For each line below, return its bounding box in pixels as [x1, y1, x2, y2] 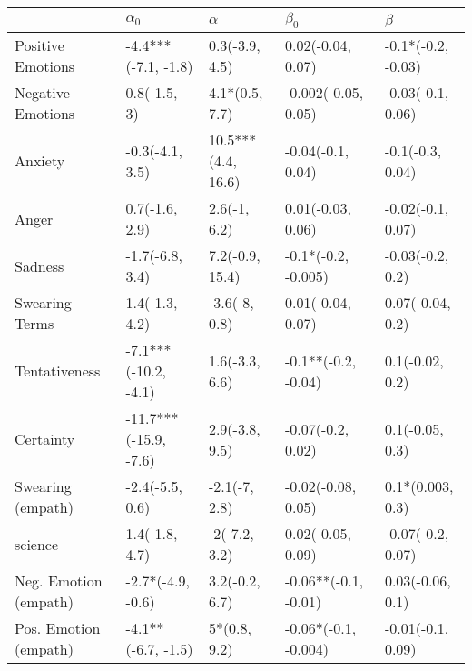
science [15, 533, 59, 555]
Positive [15, 35, 64, 56]
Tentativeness [15, 360, 101, 382]
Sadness [15, 255, 64, 276]
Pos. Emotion [15, 617, 101, 639]
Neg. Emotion [15, 570, 103, 592]
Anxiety [15, 150, 65, 172]
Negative [15, 82, 70, 104]
